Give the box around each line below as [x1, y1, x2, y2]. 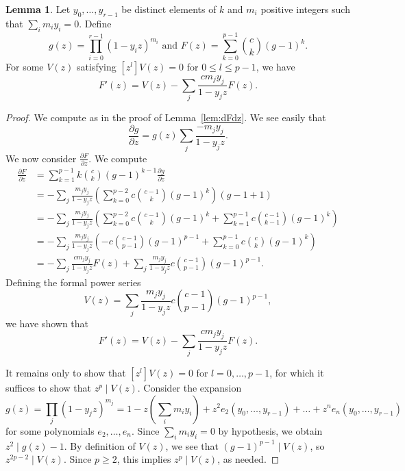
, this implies [116, 452, 171, 466]
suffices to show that [5, 380, 92, 394]
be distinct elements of [121, 2, 217, 16]
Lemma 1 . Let [5, 2, 71, 16]
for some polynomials [5, 423, 95, 437]
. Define [79, 16, 112, 30]
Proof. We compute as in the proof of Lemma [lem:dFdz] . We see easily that [5, 110, 326, 125]
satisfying [77, 59, 116, 73]
